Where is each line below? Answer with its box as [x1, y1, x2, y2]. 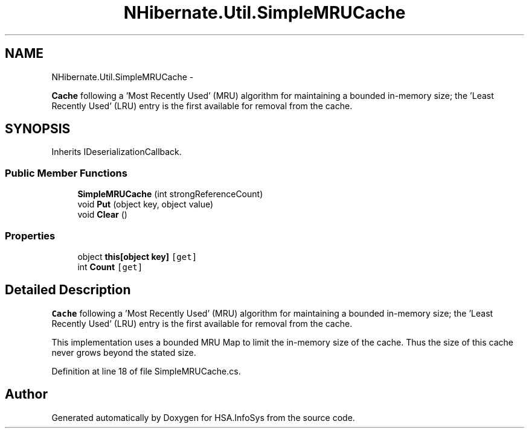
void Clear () [77, 209, 127, 220]
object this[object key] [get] [77, 251, 197, 262]
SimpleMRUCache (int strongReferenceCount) [77, 189, 263, 200]
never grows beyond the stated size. [51, 347, 196, 358]
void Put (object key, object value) [77, 199, 214, 210]
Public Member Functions [5, 166, 127, 179]
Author [5, 387, 48, 402]
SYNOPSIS [5, 121, 71, 137]
